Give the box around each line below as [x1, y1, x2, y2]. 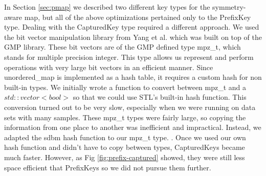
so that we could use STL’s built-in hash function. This [73, 92, 247, 102]
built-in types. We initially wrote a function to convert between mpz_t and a [4, 81, 247, 92]
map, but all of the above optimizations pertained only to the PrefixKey [24, 11, 251, 22]
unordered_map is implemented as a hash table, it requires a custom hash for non [4, 72, 262, 82]
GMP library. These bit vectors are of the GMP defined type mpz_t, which [4, 41, 241, 52]
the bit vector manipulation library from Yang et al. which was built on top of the [4, 31, 262, 42]
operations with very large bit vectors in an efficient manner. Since [4, 61, 213, 72]
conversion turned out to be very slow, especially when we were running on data [4, 101, 256, 112]
